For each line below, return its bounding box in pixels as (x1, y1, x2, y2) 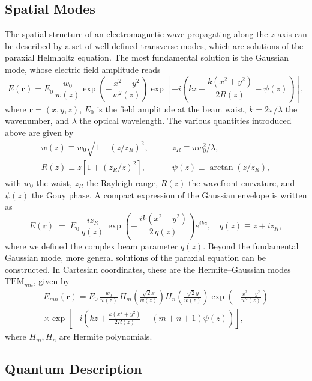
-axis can (274, 28, 307, 40)
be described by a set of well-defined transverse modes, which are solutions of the (5, 39, 304, 52)
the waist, (36, 176, 72, 189)
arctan (209, 163, 233, 172)
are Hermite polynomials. (59, 330, 152, 343)
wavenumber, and (5, 114, 69, 127)
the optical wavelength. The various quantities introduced (79, 114, 292, 127)
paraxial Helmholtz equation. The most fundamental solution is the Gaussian (5, 51, 289, 64)
